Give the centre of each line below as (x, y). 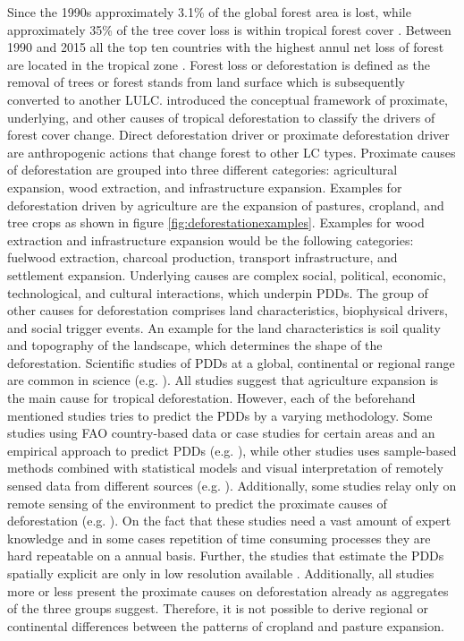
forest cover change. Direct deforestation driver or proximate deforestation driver (228, 135)
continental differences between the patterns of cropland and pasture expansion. (226, 625)
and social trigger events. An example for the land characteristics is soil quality (224, 327)
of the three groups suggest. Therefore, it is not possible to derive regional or (218, 608)
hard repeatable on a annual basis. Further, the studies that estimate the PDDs (226, 556)
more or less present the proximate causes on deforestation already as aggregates (228, 590)
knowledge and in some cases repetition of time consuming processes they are (219, 538)
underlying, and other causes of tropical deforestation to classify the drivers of (221, 117)
